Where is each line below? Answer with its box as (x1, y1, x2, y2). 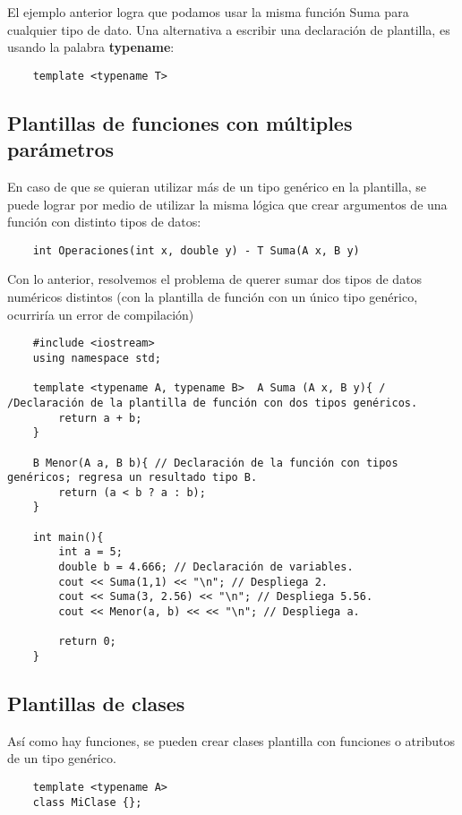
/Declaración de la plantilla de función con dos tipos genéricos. (7, 396, 418, 409)
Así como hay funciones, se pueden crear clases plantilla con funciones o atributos (7, 731, 455, 750)
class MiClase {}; (32, 795, 142, 809)
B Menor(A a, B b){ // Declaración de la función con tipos (32, 456, 398, 469)
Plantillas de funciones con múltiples (7, 108, 353, 136)
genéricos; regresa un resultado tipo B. (7, 471, 258, 485)
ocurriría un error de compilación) (7, 305, 194, 323)
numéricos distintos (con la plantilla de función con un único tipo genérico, (7, 287, 418, 306)
